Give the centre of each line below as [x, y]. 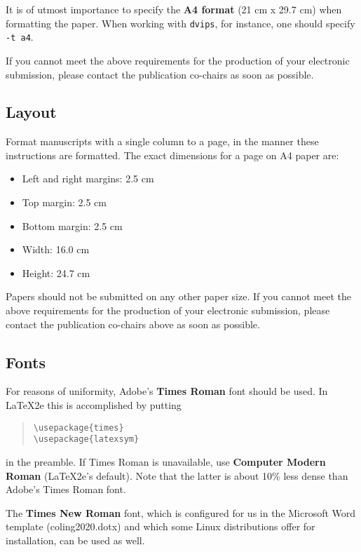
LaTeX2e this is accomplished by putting [94, 405]
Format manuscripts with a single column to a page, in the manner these [162, 141]
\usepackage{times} [79, 428]
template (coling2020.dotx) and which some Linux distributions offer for [161, 526]
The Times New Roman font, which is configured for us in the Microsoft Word [181, 512]
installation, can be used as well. [75, 540]
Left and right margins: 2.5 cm [88, 179]
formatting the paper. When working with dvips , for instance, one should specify [180, 23]
